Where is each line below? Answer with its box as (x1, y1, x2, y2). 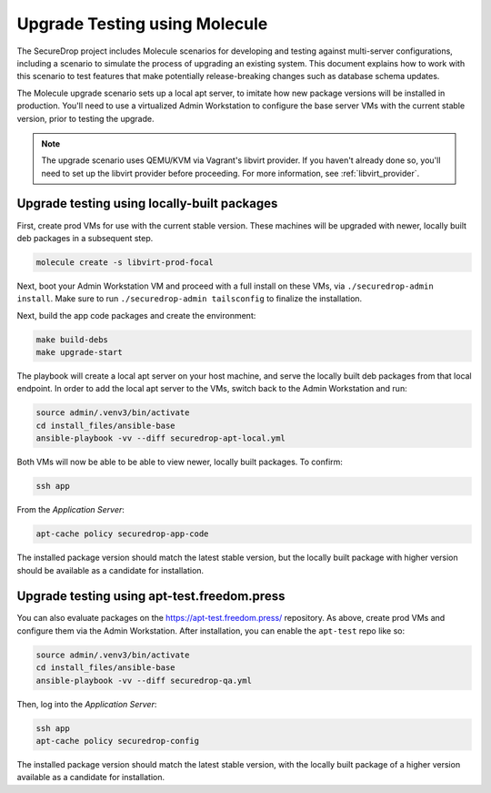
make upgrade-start (35, 347, 123, 358)
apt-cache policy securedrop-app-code (35, 529, 209, 539)
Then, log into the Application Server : (16, 698, 157, 709)
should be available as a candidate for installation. (16, 564, 205, 575)
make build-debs (35, 334, 109, 345)
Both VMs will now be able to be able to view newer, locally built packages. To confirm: (16, 456, 343, 468)
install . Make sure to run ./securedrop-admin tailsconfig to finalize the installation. (16, 293, 363, 304)
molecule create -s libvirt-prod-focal (35, 257, 214, 268)
